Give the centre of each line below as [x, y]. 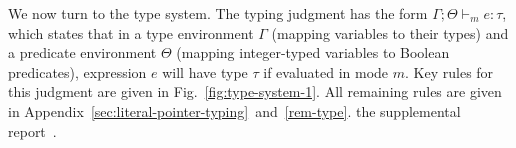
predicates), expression [77, 71]
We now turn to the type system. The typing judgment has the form [218, 13]
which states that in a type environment [131, 32]
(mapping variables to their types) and [390, 32]
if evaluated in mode [326, 71]
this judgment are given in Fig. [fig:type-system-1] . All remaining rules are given [255, 91]
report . [32, 130]
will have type [205, 71]
